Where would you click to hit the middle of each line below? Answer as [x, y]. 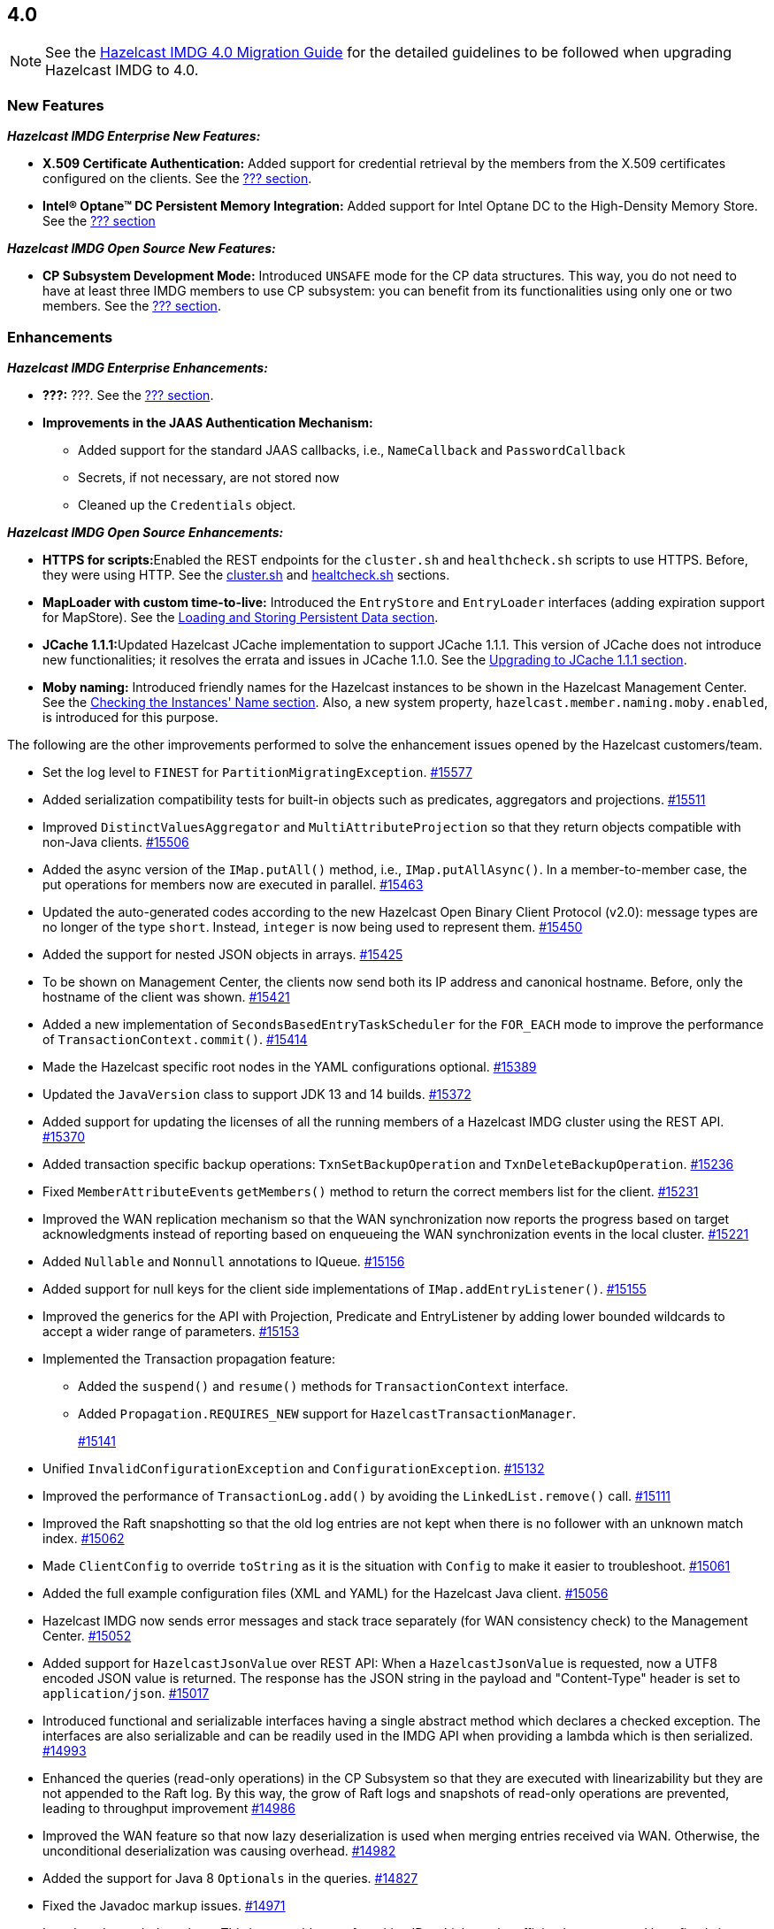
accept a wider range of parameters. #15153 [171, 1331]
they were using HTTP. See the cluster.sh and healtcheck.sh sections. [246, 574]
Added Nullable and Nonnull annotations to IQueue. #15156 [224, 1261]
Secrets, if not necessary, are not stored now [209, 477]
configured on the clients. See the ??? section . [177, 179]
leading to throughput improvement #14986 [169, 1808]
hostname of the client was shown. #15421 [166, 996]
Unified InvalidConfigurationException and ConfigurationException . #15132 [294, 1468]
